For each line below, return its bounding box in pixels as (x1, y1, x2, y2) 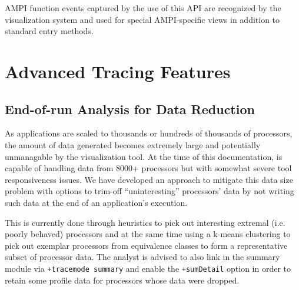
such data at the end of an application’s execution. (5, 196, 188, 208)
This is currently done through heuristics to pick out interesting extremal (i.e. (5, 216, 285, 228)
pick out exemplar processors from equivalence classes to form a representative (5, 239, 288, 251)
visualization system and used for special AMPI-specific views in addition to (5, 13, 280, 25)
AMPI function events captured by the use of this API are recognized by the (5, 2, 281, 14)
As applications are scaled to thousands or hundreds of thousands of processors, (5, 127, 293, 139)
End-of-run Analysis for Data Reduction (5, 99, 255, 118)
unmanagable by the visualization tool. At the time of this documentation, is (5, 150, 283, 162)
